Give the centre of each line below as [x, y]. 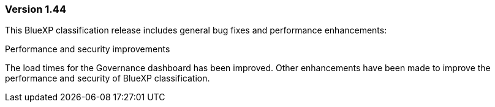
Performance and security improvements [88, 49]
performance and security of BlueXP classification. [108, 78]
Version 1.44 [36, 9]
